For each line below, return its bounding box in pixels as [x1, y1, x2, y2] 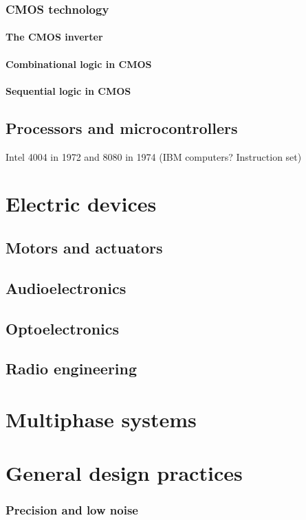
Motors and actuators [6, 236, 163, 258]
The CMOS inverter [6, 30, 103, 44]
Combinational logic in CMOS [6, 56, 152, 71]
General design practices [6, 459, 243, 487]
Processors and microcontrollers [6, 117, 238, 138]
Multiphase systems [6, 405, 197, 433]
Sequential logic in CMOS [6, 83, 131, 98]
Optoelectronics [6, 317, 120, 339]
